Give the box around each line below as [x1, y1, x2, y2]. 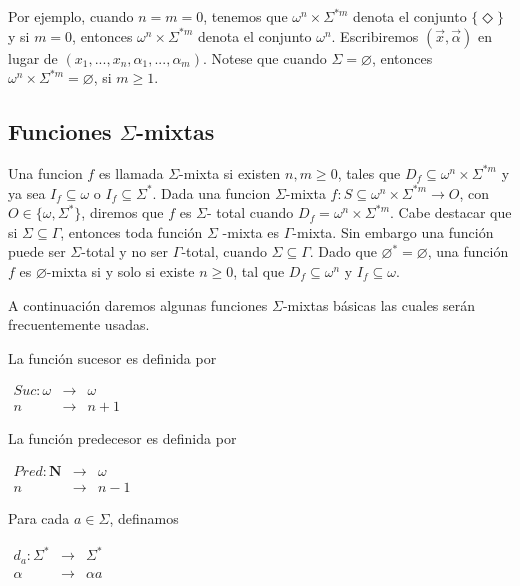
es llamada [98, 162, 164, 183]
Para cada [8, 508, 70, 529]
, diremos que [81, 202, 164, 223]
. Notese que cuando [202, 47, 327, 68]
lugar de [8, 47, 58, 68]
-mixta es [222, 221, 280, 242]
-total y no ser [81, 241, 169, 262]
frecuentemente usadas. [8, 314, 150, 335]
